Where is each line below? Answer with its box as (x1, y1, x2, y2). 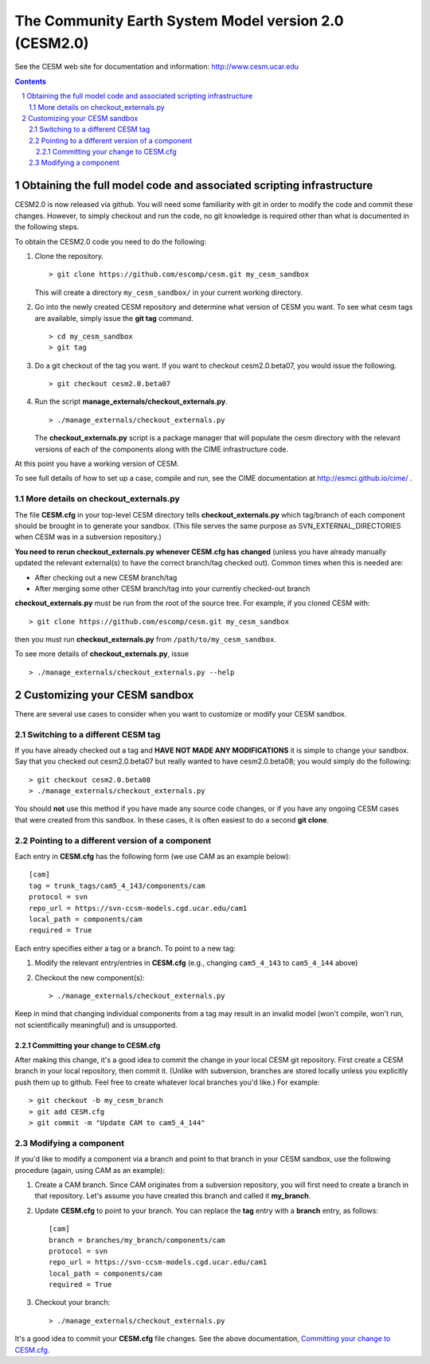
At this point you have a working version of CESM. (14, 459, 179, 469)
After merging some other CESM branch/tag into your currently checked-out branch (34, 584, 311, 593)
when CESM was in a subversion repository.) (14, 532, 162, 541)
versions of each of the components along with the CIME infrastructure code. (34, 444, 288, 454)
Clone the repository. (34, 251, 104, 260)
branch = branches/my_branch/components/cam (49, 1235, 226, 1245)
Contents (14, 76, 47, 86)
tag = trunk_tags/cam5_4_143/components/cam (29, 881, 206, 890)
